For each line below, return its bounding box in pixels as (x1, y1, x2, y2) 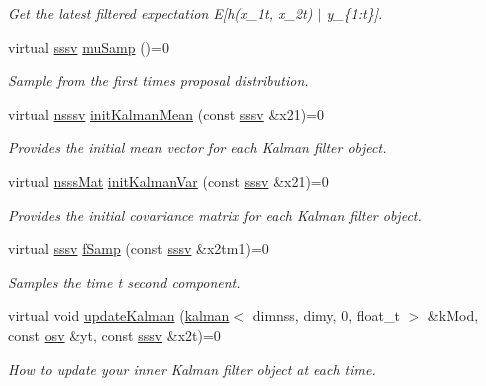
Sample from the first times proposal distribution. (8, 70, 309, 91)
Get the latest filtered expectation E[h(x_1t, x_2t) (8, 3, 313, 23)
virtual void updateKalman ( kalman (8, 305, 230, 326)
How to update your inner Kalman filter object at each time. (8, 358, 376, 379)
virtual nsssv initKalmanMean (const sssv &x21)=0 (8, 103, 325, 124)
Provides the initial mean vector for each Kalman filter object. (8, 137, 387, 158)
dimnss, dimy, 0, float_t (252, 305, 400, 326)
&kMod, (427, 305, 479, 326)
